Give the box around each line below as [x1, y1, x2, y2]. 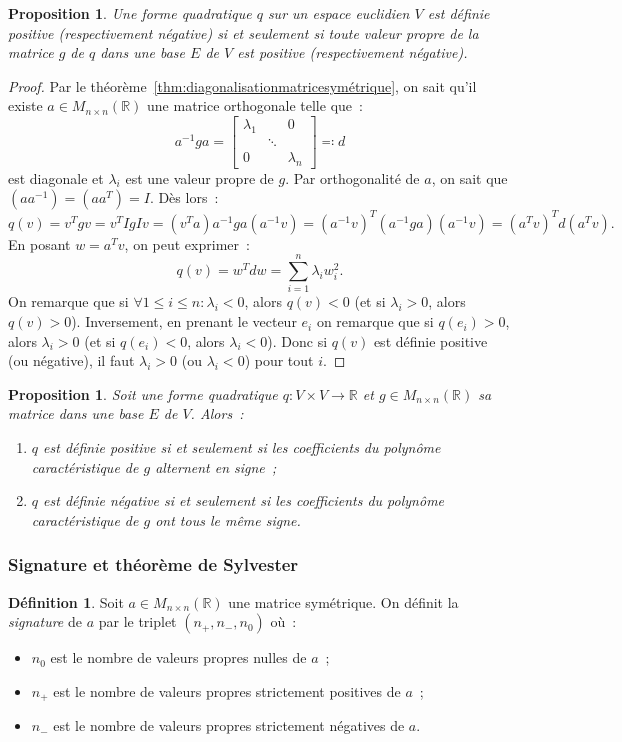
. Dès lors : [149, 187, 219, 208]
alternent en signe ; [155, 456, 277, 477]
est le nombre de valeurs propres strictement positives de [53, 680, 401, 701]
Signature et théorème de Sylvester [8, 552, 299, 577]
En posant [8, 233, 71, 254]
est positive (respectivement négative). [237, 42, 468, 63]
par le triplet [98, 611, 177, 632]
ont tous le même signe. [155, 509, 301, 530]
